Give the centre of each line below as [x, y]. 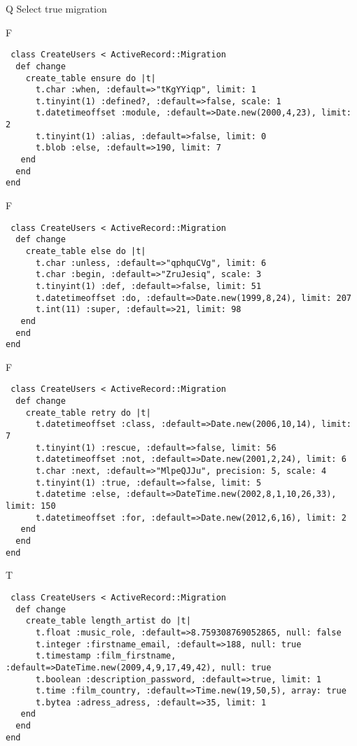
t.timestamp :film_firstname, [106, 656]
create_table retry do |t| [88, 413]
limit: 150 [31, 506]
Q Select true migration [56, 8]
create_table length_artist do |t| [108, 621]
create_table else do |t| [86, 251]
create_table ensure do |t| [91, 78]
